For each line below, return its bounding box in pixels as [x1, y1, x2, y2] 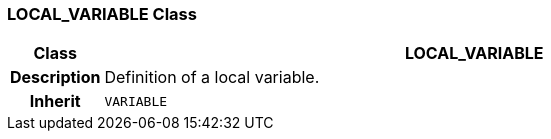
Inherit [29, 91, 81, 112]
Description [10, 67, 101, 88]
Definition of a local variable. [104, 67, 320, 88]
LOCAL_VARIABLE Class [7, 4, 197, 24]
